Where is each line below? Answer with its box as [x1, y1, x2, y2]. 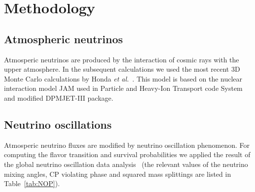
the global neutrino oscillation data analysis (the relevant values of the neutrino [4, 159, 248, 169]
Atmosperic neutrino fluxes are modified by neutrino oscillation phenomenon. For [4, 139, 250, 150]
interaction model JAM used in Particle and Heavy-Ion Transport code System [4, 83, 243, 93]
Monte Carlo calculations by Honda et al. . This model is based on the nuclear [4, 73, 243, 83]
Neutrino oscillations [4, 116, 112, 132]
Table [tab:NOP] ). [4, 178, 60, 189]
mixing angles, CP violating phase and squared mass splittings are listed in [4, 168, 231, 179]
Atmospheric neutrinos [4, 31, 123, 46]
